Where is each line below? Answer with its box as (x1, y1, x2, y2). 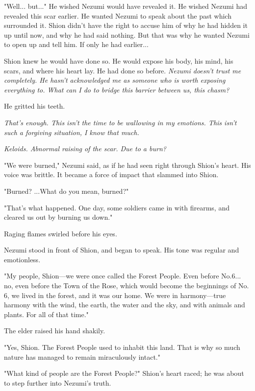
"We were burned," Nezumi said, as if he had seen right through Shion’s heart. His (4, 160, 251, 170)
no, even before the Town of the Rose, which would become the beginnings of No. (4, 280, 249, 291)
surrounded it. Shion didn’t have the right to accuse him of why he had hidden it (4, 20, 248, 30)
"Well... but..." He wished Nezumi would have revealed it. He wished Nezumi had (4, 1, 247, 11)
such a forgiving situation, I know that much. (4, 127, 139, 137)
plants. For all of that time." (4, 309, 89, 319)
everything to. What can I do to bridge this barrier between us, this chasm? (4, 84, 229, 94)
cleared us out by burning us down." (4, 212, 113, 222)
